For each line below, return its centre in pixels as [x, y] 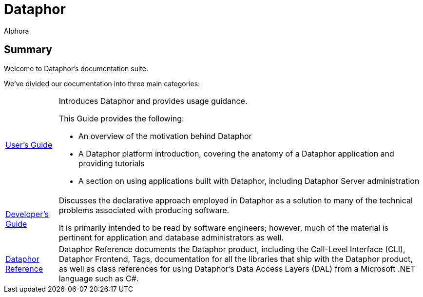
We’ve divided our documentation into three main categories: [102, 83]
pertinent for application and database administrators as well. [171, 237]
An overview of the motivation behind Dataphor [165, 136]
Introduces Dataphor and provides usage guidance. [153, 101]
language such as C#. [99, 278]
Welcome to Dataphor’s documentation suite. [76, 68]
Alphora [17, 31]
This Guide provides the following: [121, 118]
